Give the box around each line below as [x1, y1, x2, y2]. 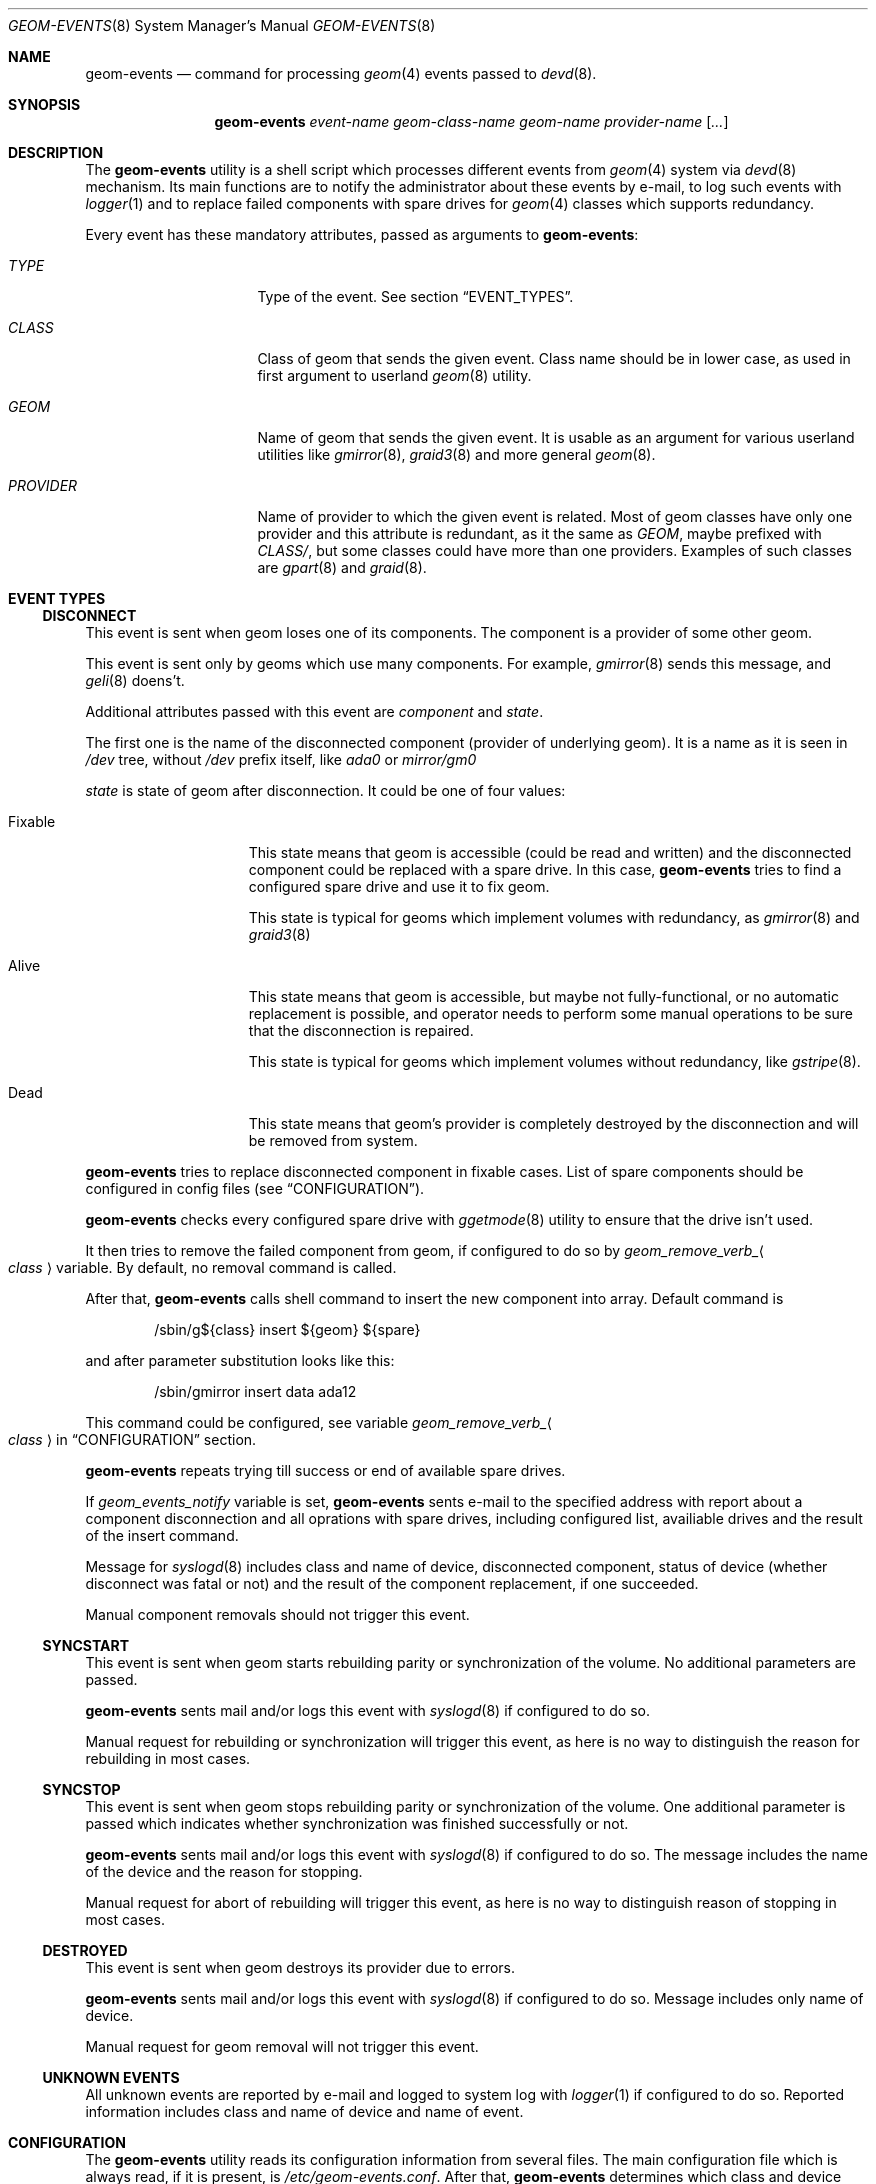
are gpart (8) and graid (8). [257, 559, 427, 576]
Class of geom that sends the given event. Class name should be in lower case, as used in [257, 350, 851, 367]
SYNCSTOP [42, 1781, 121, 1798]
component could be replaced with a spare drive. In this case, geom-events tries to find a [248, 861, 842, 878]
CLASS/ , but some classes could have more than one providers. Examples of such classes [257, 542, 852, 559]
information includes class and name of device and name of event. [85, 2103, 524, 2120]
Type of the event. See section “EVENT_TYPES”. [257, 288, 574, 305]
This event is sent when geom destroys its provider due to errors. [85, 1959, 516, 1976]
